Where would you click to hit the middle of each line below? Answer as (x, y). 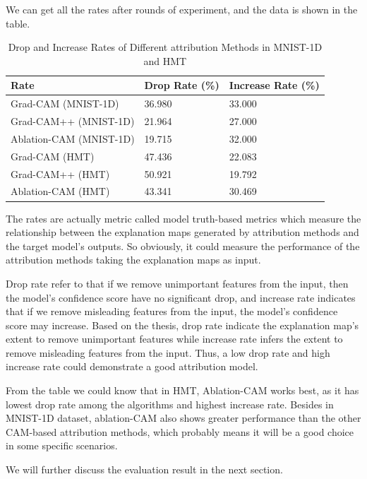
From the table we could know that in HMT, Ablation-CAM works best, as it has (182, 390)
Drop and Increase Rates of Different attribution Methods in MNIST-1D (165, 47)
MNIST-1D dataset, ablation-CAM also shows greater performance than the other (183, 418)
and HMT (165, 60)
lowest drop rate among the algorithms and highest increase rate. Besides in (170, 404)
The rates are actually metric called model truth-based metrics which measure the (183, 218)
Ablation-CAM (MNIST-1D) (73, 138)
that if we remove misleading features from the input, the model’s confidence (172, 311)
